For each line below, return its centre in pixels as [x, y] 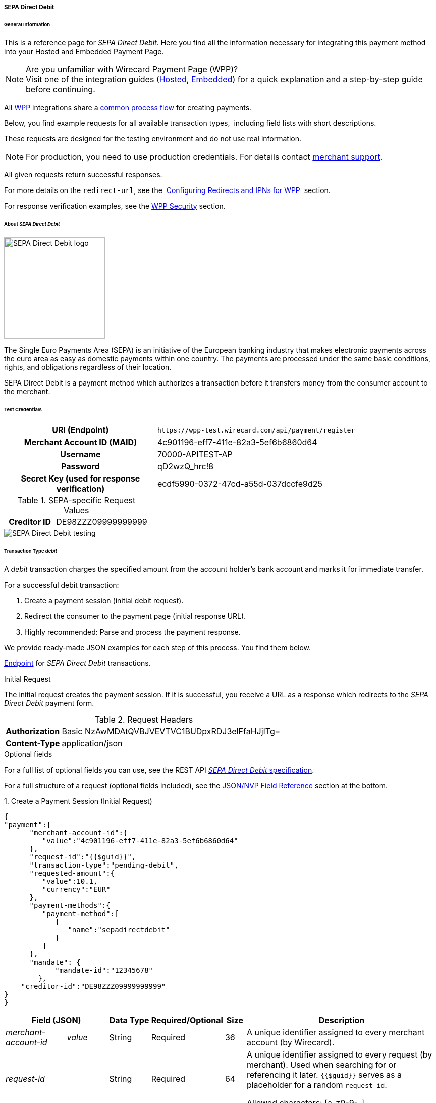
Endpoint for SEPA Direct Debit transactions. [77, 663]
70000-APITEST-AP [195, 454]
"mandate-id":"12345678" [104, 970]
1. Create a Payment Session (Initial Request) [78, 801]
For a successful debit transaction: [62, 585]
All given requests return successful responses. [83, 174]
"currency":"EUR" [76, 889]
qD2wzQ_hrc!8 [185, 467]
